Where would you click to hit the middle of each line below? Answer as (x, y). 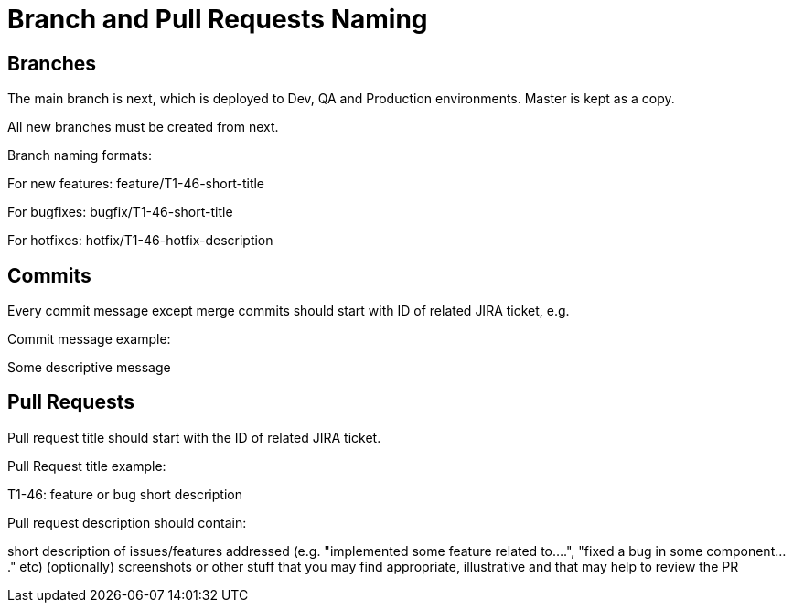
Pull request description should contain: (127, 522)
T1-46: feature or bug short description (125, 494)
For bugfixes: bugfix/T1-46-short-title (120, 212)
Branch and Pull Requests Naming (218, 19)
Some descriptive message (89, 368)
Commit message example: (89, 339)
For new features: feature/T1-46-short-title (136, 184)
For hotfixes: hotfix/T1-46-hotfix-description (140, 241)
